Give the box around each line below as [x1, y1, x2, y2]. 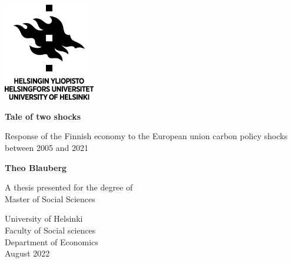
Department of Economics [5, 235, 98, 248]
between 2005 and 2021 [5, 142, 88, 154]
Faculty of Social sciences [5, 224, 96, 236]
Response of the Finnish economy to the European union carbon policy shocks [5, 130, 288, 142]
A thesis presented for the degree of [5, 181, 133, 193]
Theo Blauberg [5, 161, 67, 173]
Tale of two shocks [5, 110, 81, 122]
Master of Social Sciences [5, 192, 95, 205]
